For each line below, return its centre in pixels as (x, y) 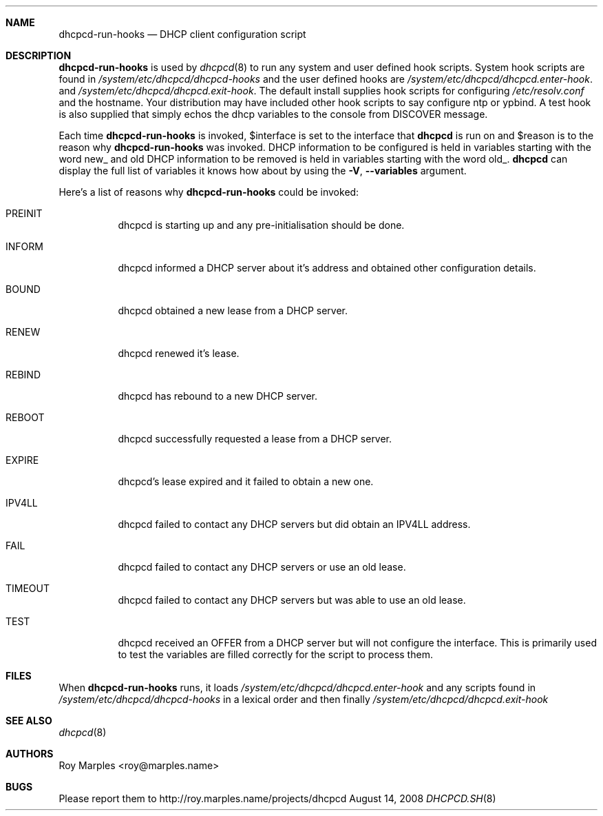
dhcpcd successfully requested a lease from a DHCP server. (255, 439)
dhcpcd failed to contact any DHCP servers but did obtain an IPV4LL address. (294, 524)
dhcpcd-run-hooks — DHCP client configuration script (182, 34)
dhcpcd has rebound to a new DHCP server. (218, 396)
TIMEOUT (28, 588)
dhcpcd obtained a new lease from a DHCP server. (233, 310)
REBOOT (25, 417)
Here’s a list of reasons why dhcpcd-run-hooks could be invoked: (209, 192)
